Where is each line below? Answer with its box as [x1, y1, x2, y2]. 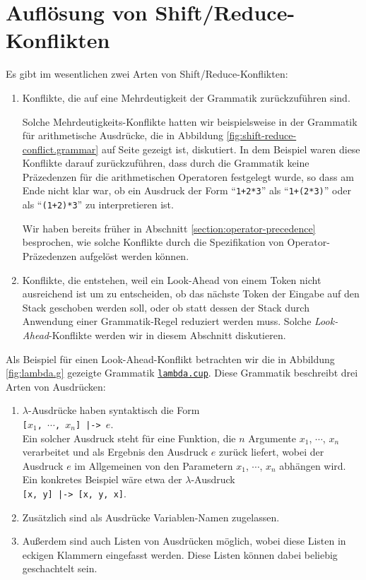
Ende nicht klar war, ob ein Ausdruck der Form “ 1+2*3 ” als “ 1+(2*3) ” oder [22, 183, 351, 198]
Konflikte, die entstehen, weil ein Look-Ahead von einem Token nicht [22, 272, 321, 287]
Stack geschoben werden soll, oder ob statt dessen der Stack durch [22, 300, 309, 314]
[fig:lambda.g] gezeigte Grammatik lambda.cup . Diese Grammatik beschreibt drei [6, 365, 358, 380]
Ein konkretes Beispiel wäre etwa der [22, 472, 182, 487]
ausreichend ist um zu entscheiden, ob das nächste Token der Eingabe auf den [22, 286, 360, 301]
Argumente [248, 430, 297, 445]
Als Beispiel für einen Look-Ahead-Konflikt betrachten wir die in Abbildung [6, 351, 335, 366]
